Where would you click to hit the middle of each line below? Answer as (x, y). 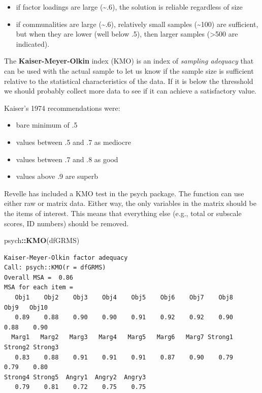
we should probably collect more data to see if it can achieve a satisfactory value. (130, 91)
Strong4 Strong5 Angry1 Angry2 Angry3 (75, 377)
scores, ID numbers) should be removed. (67, 223)
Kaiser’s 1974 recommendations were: (62, 108)
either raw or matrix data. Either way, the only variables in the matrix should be (130, 203)
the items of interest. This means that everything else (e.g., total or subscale (123, 213)
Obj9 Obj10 (26, 307)
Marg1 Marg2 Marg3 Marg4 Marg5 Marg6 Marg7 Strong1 (122, 337)
